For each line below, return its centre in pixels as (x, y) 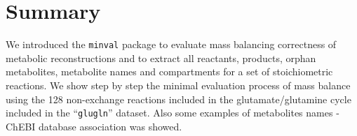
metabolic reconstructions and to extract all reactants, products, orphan (161, 58)
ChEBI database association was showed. (94, 126)
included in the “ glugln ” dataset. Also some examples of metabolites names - (173, 113)
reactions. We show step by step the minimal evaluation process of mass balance (178, 85)
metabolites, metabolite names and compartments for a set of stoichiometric (169, 71)
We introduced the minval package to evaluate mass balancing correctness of (171, 44)
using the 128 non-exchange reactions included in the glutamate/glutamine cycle (178, 99)
